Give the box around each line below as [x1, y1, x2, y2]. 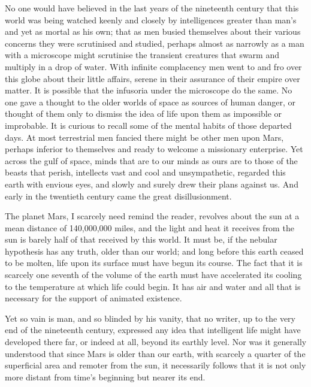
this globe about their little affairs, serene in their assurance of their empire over [5, 72, 300, 84]
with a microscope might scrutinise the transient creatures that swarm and [5, 49, 279, 61]
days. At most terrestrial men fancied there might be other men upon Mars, [5, 131, 284, 143]
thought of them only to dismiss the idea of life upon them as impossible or [5, 107, 282, 120]
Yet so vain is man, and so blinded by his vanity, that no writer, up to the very [5, 312, 296, 324]
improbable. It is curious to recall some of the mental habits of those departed [5, 119, 292, 131]
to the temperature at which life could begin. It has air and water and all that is [5, 280, 301, 292]
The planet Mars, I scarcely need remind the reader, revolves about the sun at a [5, 210, 300, 222]
